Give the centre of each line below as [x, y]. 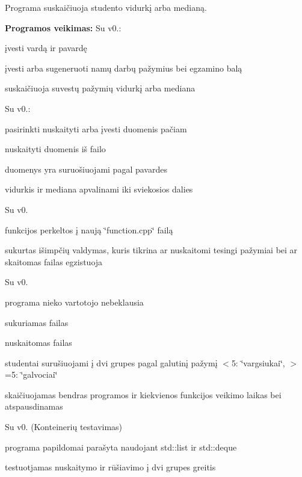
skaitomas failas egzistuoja [54, 261]
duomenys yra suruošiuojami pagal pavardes [86, 169]
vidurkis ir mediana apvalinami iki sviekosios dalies [99, 189]
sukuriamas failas [37, 322]
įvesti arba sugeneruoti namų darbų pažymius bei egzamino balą [124, 68]
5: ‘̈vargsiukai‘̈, [258, 362]
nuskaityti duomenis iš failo [55, 149]
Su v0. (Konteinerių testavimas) [64, 427]
